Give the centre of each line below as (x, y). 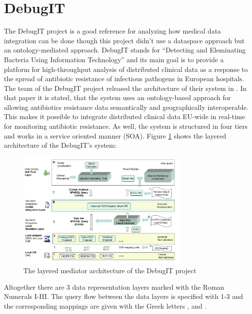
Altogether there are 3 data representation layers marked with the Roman (114, 287)
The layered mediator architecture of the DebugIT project (110, 270)
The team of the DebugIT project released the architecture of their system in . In (125, 88)
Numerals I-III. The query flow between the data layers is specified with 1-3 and (124, 296)
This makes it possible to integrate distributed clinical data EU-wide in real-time (125, 116)
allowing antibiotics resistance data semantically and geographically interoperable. (126, 107)
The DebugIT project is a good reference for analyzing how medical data (113, 31)
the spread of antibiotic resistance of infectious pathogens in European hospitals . (124, 78)
